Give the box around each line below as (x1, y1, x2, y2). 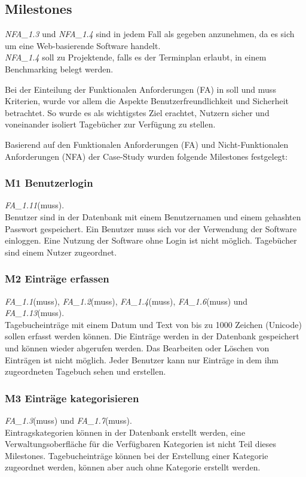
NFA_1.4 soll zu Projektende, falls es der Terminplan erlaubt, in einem (5, 51, 267, 63)
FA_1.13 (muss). (5, 306, 65, 319)
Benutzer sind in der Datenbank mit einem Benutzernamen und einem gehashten (5, 210, 301, 223)
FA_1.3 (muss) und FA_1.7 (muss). (5, 414, 132, 426)
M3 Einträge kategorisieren (5, 390, 139, 405)
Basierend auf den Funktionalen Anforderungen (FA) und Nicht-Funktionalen (5, 138, 289, 150)
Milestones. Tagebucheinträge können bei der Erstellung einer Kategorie (5, 449, 268, 461)
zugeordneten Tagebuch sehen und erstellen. (5, 365, 166, 378)
